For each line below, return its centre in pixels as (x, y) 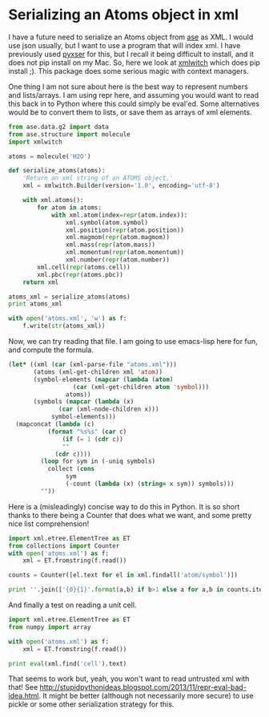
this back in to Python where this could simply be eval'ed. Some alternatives (134, 103)
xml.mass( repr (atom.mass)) (110, 245)
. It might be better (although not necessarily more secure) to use (146, 696)
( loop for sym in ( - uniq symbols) (98, 462)
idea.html (24, 696)
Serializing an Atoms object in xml (123, 15)
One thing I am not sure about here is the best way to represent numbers (128, 87)
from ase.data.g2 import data (59, 127)
